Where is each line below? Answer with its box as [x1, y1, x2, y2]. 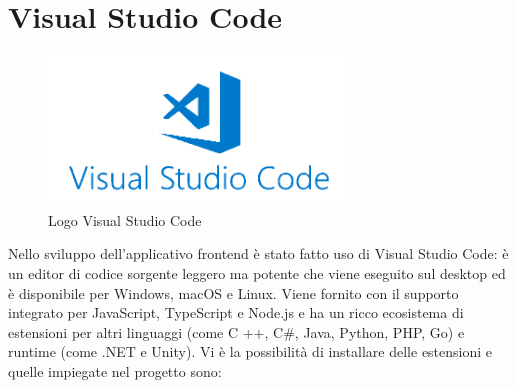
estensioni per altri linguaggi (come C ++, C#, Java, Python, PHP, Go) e [8, 321, 465, 342]
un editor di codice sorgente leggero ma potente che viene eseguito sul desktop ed [8, 263, 506, 284]
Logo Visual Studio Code [48, 209, 202, 230]
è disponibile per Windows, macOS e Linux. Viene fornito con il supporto [8, 282, 459, 303]
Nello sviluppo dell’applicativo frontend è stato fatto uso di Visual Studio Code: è [8, 243, 509, 264]
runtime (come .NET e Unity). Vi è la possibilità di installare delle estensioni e [8, 341, 493, 362]
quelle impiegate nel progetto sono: [8, 361, 222, 382]
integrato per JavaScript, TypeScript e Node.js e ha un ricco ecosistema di [8, 302, 464, 323]
